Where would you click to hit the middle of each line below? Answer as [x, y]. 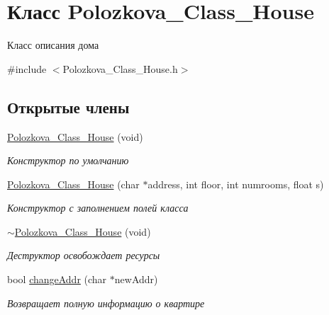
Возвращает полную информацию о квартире [106, 303]
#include [27, 68]
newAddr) [136, 279]
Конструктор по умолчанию [68, 160]
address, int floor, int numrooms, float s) [236, 184]
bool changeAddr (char [57, 279]
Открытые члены [68, 107]
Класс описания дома [53, 45]
